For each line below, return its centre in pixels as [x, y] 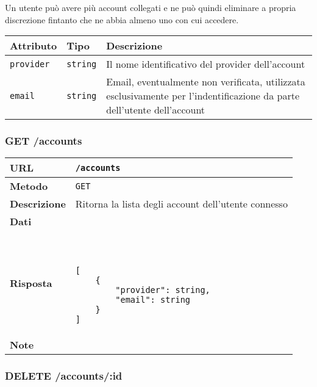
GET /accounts [44, 141]
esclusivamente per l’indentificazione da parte [203, 96]
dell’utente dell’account [156, 110]
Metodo [29, 186]
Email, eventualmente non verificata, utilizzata [206, 82]
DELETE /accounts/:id [64, 376]
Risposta [31, 283]
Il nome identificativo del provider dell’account [206, 64]
